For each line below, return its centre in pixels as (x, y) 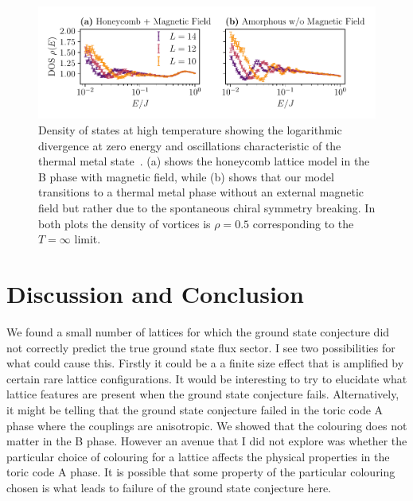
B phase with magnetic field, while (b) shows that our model (186, 176)
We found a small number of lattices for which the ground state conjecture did (198, 331)
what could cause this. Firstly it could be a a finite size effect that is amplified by (205, 363)
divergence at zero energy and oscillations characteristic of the (190, 145)
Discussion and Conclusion (155, 293)
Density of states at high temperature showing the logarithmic (190, 130)
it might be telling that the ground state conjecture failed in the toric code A (195, 409)
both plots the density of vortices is (125, 223)
